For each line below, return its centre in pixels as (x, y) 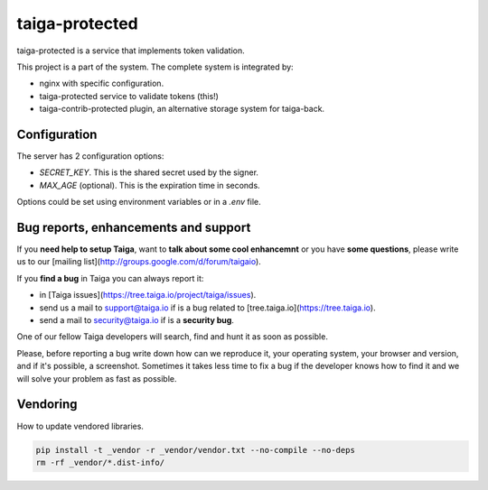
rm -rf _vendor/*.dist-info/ (100, 462)
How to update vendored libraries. (80, 426)
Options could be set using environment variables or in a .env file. (139, 202)
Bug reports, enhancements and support (134, 227)
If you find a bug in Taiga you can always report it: (110, 278)
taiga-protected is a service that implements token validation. (131, 51)
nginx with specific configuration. (102, 83)
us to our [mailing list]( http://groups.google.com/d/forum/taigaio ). (139, 262)
